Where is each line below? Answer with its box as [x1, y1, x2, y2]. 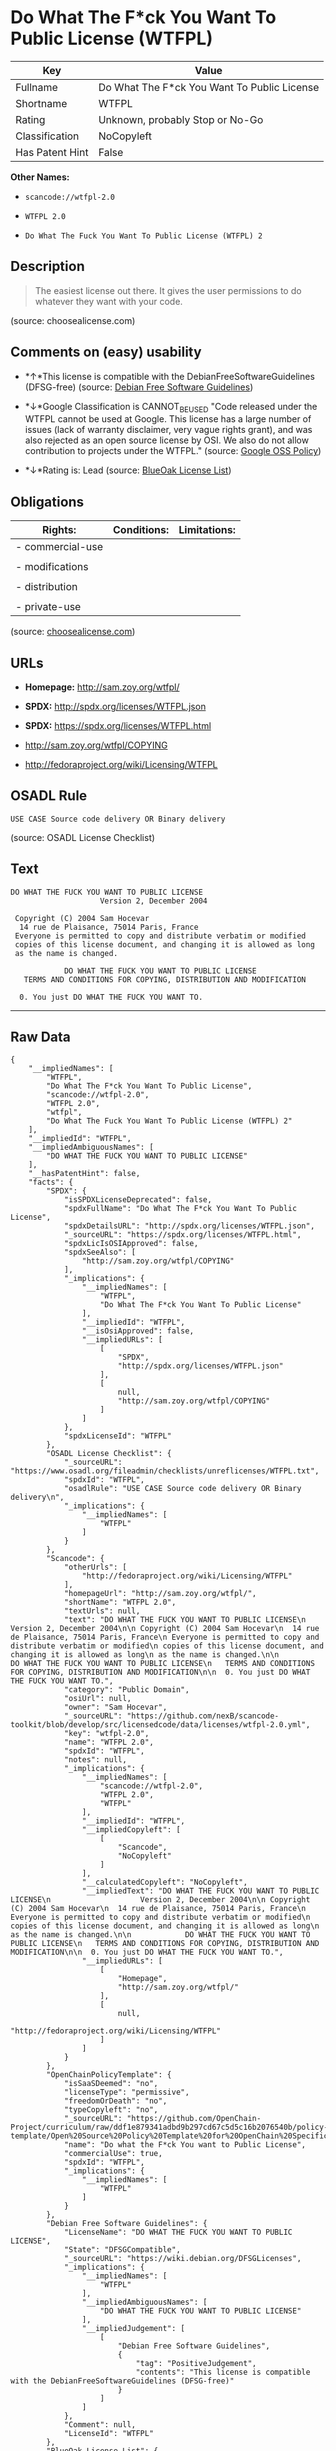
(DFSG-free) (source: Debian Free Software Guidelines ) [24, 381, 254, 393]
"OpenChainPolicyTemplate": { [46, 2070, 172, 2080]
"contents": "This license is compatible [135, 2367, 311, 2378]
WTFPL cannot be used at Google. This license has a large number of [24, 413, 312, 425]
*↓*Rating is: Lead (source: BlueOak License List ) [24, 464, 232, 476]
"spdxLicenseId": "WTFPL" [63, 1431, 172, 1441]
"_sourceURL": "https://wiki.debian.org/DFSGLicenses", [63, 2254, 302, 2264]
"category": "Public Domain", [63, 1685, 190, 1695]
